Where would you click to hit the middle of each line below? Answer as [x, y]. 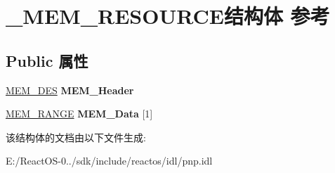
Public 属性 [47, 60]
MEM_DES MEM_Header [70, 90]
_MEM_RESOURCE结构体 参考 [168, 16]
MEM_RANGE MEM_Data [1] [79, 114]
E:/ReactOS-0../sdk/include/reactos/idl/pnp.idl [109, 161]
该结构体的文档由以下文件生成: [76, 137]
